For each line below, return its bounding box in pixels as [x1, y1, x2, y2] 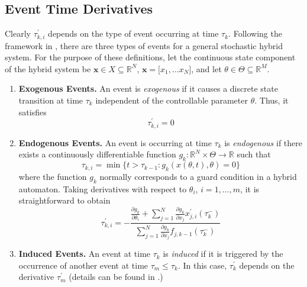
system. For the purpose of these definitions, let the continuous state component [5, 51, 296, 63]
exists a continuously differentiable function [18, 148, 176, 160]
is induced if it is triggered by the [163, 247, 283, 260]
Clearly [5, 27, 31, 40]
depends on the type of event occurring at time [48, 27, 219, 40]
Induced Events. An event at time [18, 247, 151, 260]
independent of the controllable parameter [95, 94, 248, 107]
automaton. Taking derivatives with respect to [18, 182, 187, 195]
